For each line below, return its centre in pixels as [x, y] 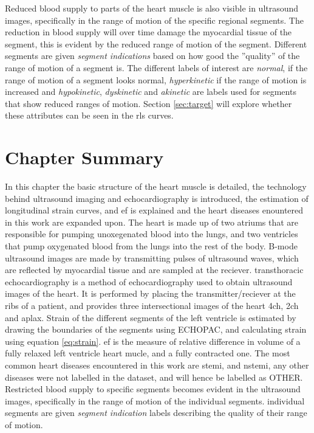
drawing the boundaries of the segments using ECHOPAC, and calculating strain [156, 329]
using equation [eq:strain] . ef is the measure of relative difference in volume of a [153, 341]
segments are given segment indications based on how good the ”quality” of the [152, 56]
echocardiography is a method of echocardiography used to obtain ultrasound [149, 281]
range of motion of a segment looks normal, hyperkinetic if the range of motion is [156, 79]
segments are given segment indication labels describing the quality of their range [156, 413]
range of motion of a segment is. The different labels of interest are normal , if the [156, 67]
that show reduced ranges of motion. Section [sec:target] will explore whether [148, 103]
